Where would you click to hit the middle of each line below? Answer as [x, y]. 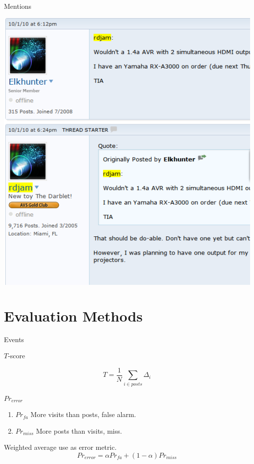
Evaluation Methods [74, 315]
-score [17, 356]
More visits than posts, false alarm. [83, 414]
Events [14, 339]
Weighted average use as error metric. [60, 447]
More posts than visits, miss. [79, 430]
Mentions [18, 6]
